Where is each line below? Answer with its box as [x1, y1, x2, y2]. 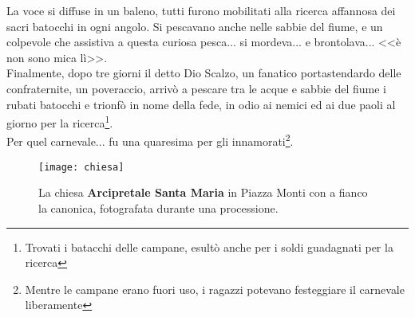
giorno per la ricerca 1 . [6, 112, 113, 131]
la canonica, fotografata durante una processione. [38, 199, 279, 216]
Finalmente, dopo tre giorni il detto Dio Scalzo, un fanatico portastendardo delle [6, 65, 401, 81]
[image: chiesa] [38, 161, 125, 173]
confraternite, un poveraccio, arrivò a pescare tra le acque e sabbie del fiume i [6, 80, 387, 96]
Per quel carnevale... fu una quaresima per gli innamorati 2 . [6, 131, 294, 150]
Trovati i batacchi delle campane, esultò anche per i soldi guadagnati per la [25, 238, 393, 255]
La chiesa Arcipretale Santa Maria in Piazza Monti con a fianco [38, 184, 368, 201]
